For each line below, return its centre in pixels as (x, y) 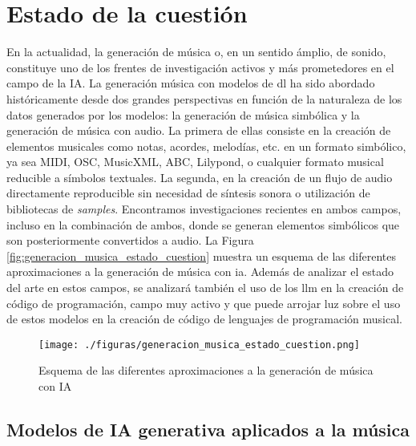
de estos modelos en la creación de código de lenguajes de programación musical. (204, 319)
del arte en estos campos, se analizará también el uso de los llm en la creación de (205, 288)
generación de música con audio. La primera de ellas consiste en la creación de (199, 130)
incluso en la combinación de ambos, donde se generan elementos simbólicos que (203, 224)
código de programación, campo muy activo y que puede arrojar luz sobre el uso (204, 303)
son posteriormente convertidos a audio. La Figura (130, 240)
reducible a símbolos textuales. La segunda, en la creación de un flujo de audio (200, 177)
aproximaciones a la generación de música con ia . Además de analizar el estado (200, 272)
